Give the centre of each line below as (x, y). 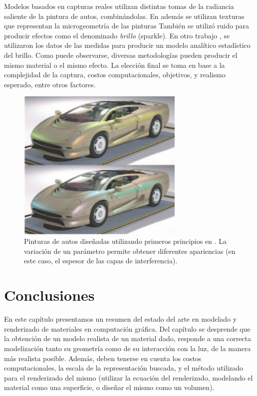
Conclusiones (49, 295)
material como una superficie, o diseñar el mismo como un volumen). (109, 387)
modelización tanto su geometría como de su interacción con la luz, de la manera (128, 348)
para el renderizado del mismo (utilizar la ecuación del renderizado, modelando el (128, 377)
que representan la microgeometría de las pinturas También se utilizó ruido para (127, 26)
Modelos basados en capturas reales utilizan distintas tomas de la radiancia (119, 6)
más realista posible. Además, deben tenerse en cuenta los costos (103, 358)
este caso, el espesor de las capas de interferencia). (101, 261)
